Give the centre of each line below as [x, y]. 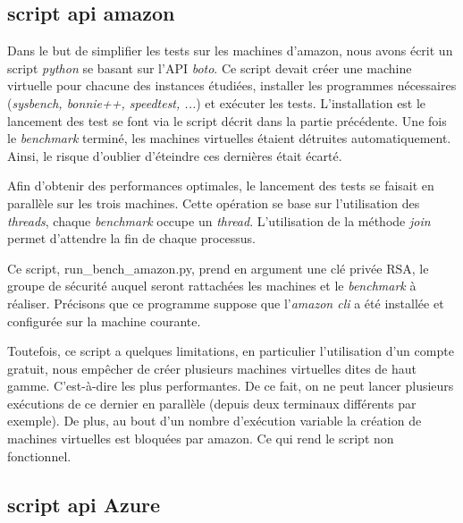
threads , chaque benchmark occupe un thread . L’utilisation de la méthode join [219, 220]
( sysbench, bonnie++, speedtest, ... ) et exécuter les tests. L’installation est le [217, 102]
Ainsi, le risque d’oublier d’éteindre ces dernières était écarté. [175, 155]
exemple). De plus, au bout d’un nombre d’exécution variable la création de [215, 421]
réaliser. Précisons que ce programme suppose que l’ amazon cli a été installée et [226, 303]
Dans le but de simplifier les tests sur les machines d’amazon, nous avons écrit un [230, 51]
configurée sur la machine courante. [104, 321]
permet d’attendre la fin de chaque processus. [132, 238]
